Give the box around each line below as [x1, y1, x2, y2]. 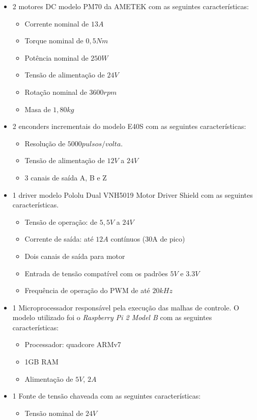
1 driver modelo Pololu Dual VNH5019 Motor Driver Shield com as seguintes [12, 189, 253, 200]
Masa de [24, 103, 51, 114]
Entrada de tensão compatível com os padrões [24, 268, 168, 278]
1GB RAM [24, 356, 59, 367]
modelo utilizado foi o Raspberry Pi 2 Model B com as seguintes [12, 312, 212, 323]
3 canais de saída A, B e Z [24, 172, 107, 182]
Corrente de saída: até [24, 233, 94, 244]
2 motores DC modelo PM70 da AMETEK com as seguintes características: [12, 1, 249, 11]
